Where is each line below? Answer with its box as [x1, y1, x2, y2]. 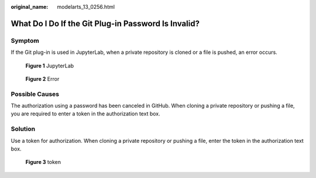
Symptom [11, 36, 39, 44]
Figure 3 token [25, 159, 61, 166]
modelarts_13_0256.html [57, 4, 115, 10]
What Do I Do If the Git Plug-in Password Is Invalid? [11, 18, 200, 29]
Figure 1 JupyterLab [25, 62, 74, 69]
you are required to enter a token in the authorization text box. [11, 110, 160, 117]
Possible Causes [11, 90, 60, 98]
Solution [11, 125, 36, 133]
